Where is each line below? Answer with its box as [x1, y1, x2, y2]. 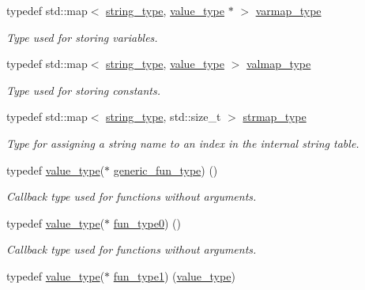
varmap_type [255, 2, 322, 18]
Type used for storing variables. [6, 28, 158, 45]
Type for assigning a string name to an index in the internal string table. [6, 134, 359, 151]
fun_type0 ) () [113, 214, 181, 231]
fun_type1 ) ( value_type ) [113, 267, 235, 284]
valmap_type [246, 55, 311, 72]
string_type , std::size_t [106, 108, 221, 125]
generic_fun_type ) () [113, 161, 218, 178]
